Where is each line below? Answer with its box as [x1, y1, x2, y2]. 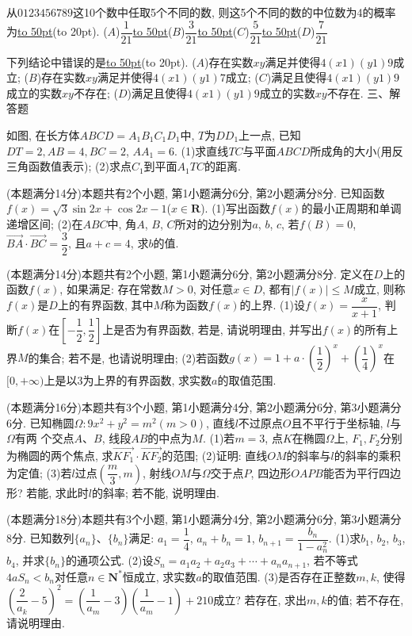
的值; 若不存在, [326, 591, 404, 607]
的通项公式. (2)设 [65, 552, 154, 569]
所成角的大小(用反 [310, 142, 403, 159]
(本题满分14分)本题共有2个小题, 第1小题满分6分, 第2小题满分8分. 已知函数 [6, 184, 385, 201]
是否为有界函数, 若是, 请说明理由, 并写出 [113, 320, 322, 337]
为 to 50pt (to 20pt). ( [6, 23, 108, 40]
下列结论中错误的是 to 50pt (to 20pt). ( [6, 53, 196, 70]
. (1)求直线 [174, 142, 229, 159]
